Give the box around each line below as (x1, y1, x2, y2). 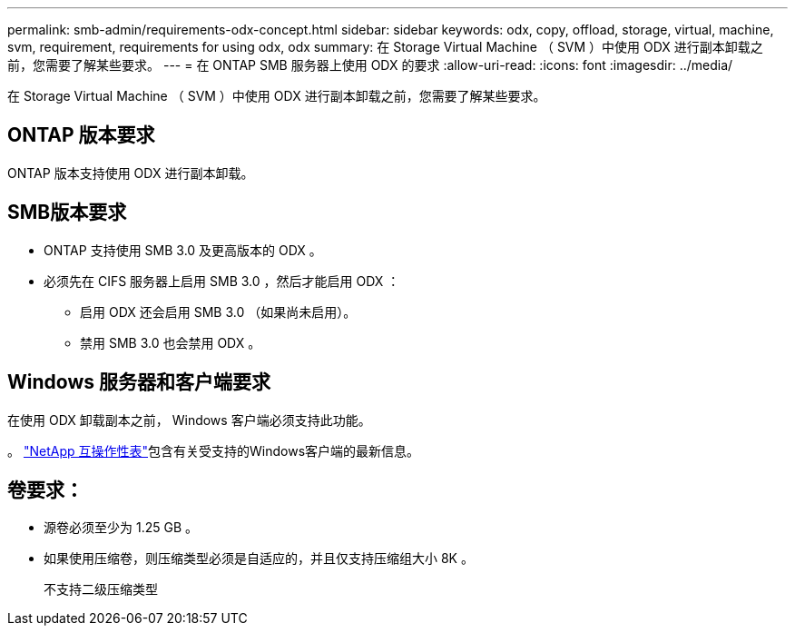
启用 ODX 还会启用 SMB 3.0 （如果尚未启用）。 (80, 303, 357, 320)
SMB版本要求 (7, 201, 127, 224)
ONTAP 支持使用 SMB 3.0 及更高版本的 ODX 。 (44, 242, 322, 258)
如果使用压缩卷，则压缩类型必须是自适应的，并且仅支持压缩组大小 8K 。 (44, 550, 474, 567)
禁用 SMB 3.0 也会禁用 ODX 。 (80, 334, 261, 351)
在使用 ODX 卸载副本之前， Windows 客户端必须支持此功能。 (7, 411, 371, 428)
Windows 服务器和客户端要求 (7, 371, 270, 394)
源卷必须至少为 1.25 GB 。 (44, 519, 198, 536)
